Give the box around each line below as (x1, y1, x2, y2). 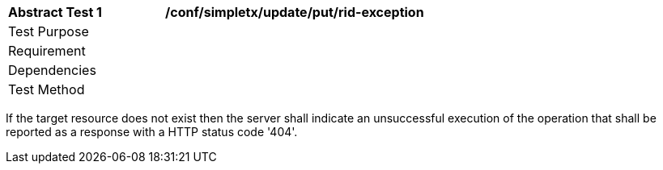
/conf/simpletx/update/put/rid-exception (165, 4, 424, 20)
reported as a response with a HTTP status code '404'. (6, 125, 298, 139)
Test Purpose (8, 23, 89, 39)
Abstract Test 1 (8, 4, 102, 20)
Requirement (8, 43, 86, 59)
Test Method (8, 81, 85, 97)
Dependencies (8, 62, 96, 78)
